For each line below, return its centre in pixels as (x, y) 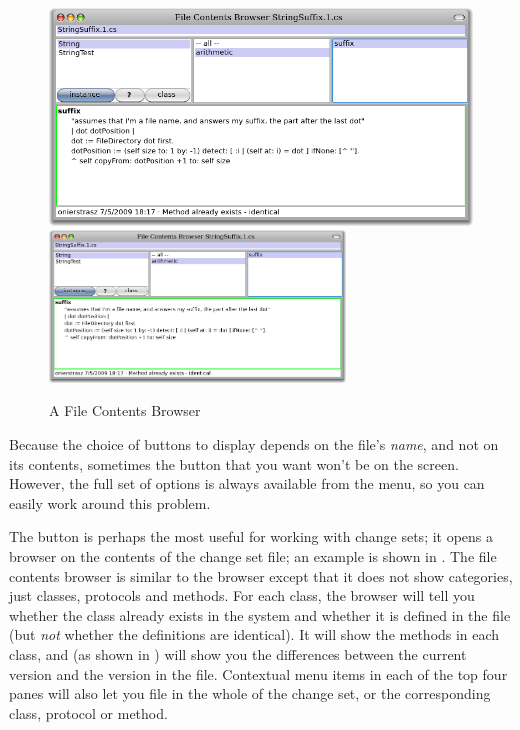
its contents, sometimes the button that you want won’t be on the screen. (234, 463)
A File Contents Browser (125, 410)
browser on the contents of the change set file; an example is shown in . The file (253, 556)
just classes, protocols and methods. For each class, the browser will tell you (242, 595)
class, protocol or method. (88, 712)
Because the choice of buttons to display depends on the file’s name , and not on (254, 444)
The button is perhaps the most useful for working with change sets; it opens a (251, 536)
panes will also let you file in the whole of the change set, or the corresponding (250, 693)
